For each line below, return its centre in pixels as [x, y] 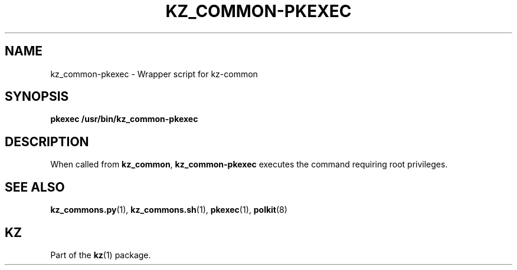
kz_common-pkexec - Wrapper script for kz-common [154, 74]
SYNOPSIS [37, 97]
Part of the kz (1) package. [101, 255]
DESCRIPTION [47, 141]
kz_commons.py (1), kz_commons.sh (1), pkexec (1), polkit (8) [169, 210]
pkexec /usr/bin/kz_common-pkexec [124, 119]
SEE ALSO [35, 187]
